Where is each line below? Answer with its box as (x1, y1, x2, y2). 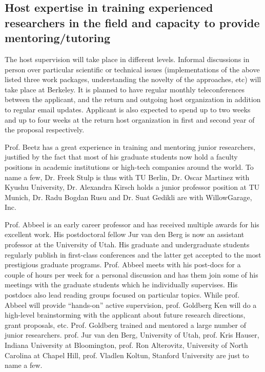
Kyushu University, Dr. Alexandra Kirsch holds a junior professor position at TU (5, 182, 260, 192)
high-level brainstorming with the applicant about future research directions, (5, 309, 246, 320)
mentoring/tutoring (5, 30, 111, 46)
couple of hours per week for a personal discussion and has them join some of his (5, 269, 258, 280)
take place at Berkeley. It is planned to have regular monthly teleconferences (5, 84, 244, 94)
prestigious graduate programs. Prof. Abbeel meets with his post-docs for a (5, 259, 241, 270)
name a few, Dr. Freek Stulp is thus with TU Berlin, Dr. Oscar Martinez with (5, 171, 250, 182)
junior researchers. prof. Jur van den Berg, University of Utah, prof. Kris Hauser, (5, 329, 259, 340)
